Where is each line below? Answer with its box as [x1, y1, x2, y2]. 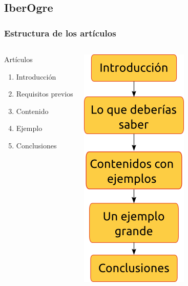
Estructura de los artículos [4, 26, 116, 39]
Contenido [16, 105, 49, 116]
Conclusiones [16, 140, 57, 150]
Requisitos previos [16, 88, 73, 99]
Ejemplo [16, 123, 43, 134]
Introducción [16, 71, 56, 82]
